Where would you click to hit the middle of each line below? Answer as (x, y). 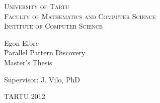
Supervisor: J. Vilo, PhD (42, 79)
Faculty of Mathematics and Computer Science (80, 16)
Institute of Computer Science (53, 26)
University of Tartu (37, 6)
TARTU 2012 (25, 96)
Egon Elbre (21, 42)
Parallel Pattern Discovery (45, 53)
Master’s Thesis (28, 62)
